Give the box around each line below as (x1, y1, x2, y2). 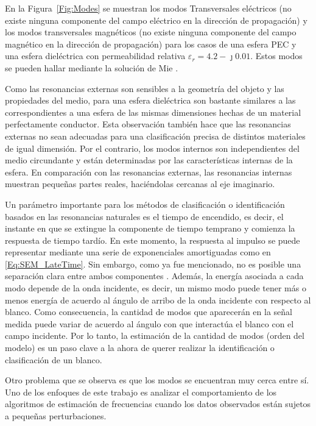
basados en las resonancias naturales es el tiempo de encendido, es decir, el (5, 210, 284, 222)
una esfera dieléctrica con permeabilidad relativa (5, 49, 186, 62)
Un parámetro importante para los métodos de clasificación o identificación (5, 197, 285, 210)
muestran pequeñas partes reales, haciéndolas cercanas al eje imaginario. (5, 177, 275, 190)
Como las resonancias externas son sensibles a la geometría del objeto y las (5, 82, 284, 94)
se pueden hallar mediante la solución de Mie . (5, 61, 178, 74)
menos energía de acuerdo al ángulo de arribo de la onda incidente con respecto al (5, 293, 311, 306)
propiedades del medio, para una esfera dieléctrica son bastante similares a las (5, 94, 296, 107)
